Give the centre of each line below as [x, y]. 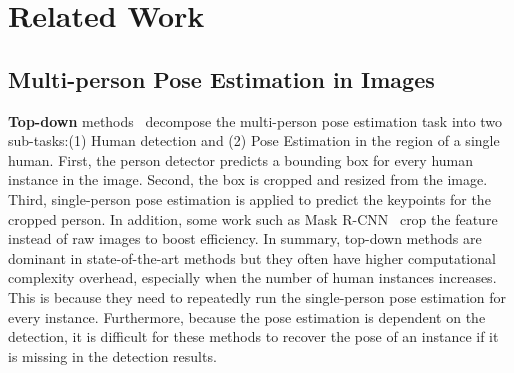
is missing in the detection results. [112, 355]
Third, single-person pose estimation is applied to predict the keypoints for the [249, 198]
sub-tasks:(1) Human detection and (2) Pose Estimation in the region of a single [254, 140]
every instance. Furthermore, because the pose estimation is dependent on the [247, 316]
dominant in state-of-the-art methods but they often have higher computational [252, 257]
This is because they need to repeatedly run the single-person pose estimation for [257, 296]
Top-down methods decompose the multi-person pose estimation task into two [255, 120]
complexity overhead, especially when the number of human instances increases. [252, 277]
